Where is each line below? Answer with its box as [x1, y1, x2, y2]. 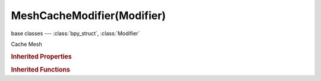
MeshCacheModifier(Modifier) [11, 9, 166, 22]
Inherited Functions [11, 66, 71, 74]
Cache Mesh [11, 40, 42, 48]
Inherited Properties [11, 52, 73, 61]
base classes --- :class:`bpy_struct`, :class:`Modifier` [11, 30, 140, 37]
